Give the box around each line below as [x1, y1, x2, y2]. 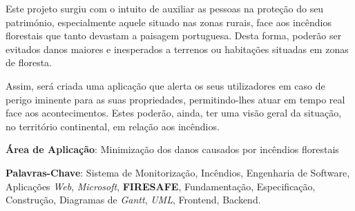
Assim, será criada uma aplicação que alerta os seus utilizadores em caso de [6, 78, 325, 92]
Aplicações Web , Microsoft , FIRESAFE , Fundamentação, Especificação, [6, 179, 316, 193]
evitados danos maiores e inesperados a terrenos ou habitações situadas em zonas [6, 41, 349, 56]
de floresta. [6, 55, 52, 70]
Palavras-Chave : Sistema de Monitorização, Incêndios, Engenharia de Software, [6, 165, 350, 179]
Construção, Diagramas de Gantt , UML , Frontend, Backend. [6, 192, 261, 207]
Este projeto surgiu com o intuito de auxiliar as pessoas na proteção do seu [6, 1, 324, 15]
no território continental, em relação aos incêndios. [6, 119, 220, 133]
